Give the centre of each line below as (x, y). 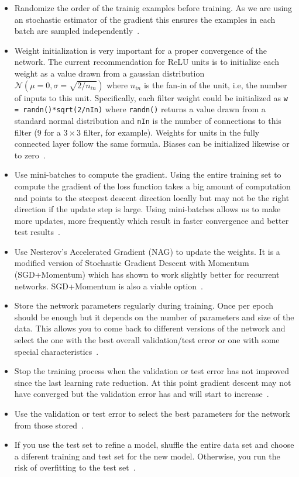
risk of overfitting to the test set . (75, 467)
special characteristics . (56, 351)
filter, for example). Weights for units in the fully (171, 132)
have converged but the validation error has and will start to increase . (142, 394)
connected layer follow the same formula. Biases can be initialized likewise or (152, 144)
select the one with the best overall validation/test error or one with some (147, 340)
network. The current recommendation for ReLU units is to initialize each (147, 62)
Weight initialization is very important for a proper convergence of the (141, 50)
